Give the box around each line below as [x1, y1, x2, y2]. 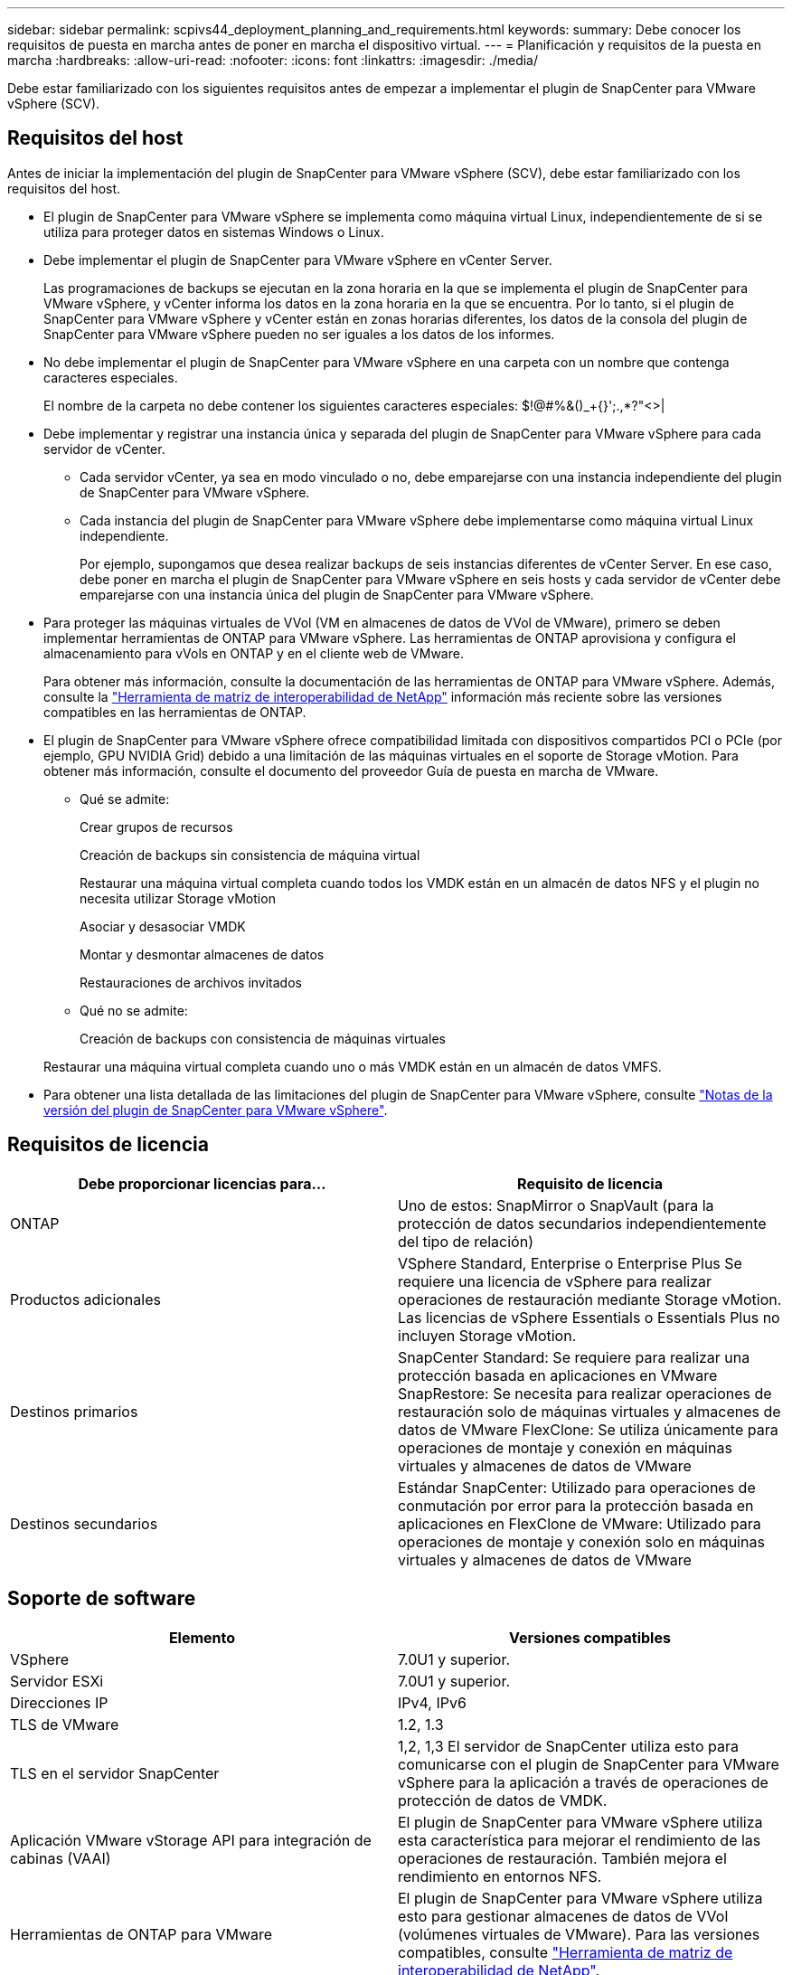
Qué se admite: [80, 790, 170, 807]
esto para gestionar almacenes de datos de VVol [398, 1906, 729, 1925]
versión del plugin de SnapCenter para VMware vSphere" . [43, 1101, 388, 1118]
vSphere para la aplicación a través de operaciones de [398, 1772, 768, 1791]
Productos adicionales [10, 1290, 161, 1309]
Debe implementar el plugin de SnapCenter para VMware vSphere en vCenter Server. [43, 251, 552, 268]
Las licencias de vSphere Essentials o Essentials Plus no [398, 1308, 780, 1327]
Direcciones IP [10, 1693, 108, 1712]
